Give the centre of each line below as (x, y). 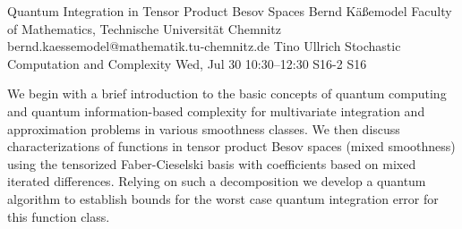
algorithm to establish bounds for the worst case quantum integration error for (223, 198)
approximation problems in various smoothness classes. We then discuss (204, 128)
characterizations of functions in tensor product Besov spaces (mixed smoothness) (231, 146)
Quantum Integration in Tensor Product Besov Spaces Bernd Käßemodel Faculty (230, 11)
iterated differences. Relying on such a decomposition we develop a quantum (217, 181)
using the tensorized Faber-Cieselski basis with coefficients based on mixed (212, 163)
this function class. (59, 216)
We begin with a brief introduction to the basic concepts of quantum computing (227, 93)
